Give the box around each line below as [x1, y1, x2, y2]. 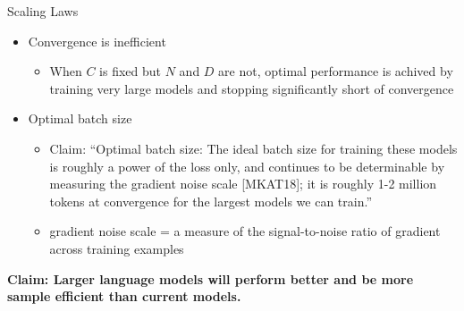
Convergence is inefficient [28, 31, 166, 50]
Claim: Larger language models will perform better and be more [7, 269, 414, 288]
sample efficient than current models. [7, 287, 241, 306]
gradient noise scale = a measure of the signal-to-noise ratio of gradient [49, 222, 441, 240]
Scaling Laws [7, 2, 79, 20]
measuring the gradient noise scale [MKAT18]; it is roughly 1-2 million [49, 174, 437, 193]
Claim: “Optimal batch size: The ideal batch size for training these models [49, 139, 458, 157]
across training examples [49, 239, 184, 257]
